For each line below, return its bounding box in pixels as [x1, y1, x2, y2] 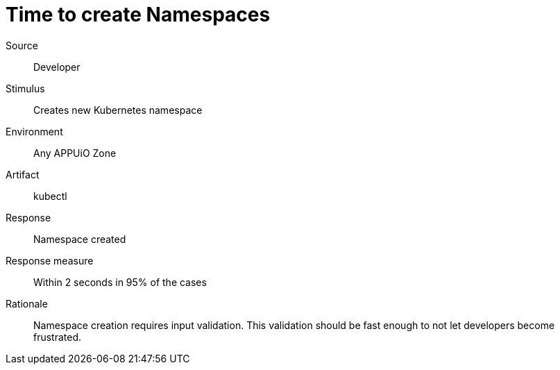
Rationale [6, 297, 48, 310]
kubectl [33, 190, 67, 202]
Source [6, 39, 38, 51]
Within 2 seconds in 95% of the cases [33, 276, 207, 288]
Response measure [6, 254, 94, 267]
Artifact [6, 168, 40, 180]
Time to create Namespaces [6, 3, 271, 26]
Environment [6, 125, 63, 137]
